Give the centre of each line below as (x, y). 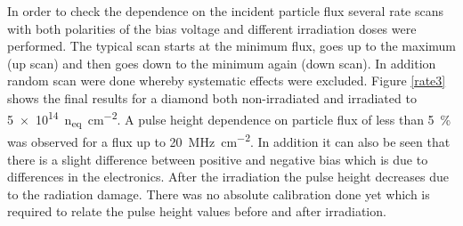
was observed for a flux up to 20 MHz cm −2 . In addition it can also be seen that (229, 140)
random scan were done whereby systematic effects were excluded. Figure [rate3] (227, 81)
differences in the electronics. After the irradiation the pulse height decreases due (228, 177)
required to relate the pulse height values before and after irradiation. (197, 211)
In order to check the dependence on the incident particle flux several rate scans (225, 11)
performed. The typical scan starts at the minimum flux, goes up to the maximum (232, 46)
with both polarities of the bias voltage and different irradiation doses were (212, 28)
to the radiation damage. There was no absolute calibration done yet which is (219, 194)
